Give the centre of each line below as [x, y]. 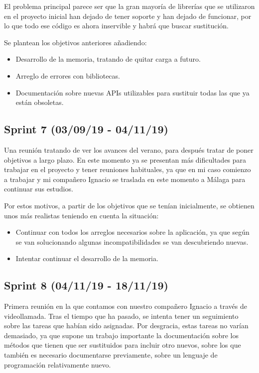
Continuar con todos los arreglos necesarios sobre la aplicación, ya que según [132, 232]
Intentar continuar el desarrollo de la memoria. [87, 258]
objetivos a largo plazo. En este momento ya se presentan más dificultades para [125, 159]
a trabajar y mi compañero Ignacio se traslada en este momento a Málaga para [125, 179]
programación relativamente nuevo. [58, 364]
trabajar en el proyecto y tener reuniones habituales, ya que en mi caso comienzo [128, 169]
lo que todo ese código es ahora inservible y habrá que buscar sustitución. [116, 26]
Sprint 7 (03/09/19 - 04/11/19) [86, 129]
